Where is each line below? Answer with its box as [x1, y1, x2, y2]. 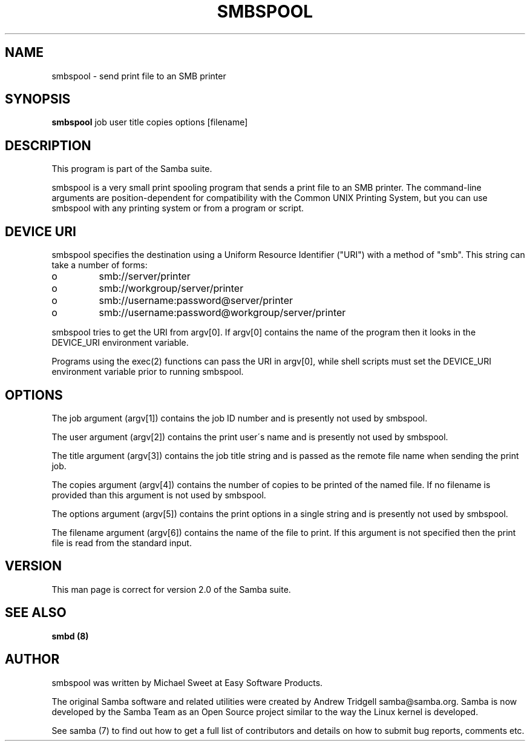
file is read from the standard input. [51, 537, 192, 548]
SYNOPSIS [5, 91, 71, 107]
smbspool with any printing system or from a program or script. [51, 203, 304, 214]
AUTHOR [5, 652, 60, 667]
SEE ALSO [5, 605, 67, 621]
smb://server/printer [99, 270, 191, 283]
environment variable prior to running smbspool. [51, 366, 244, 377]
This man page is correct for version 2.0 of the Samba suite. [51, 584, 291, 595]
